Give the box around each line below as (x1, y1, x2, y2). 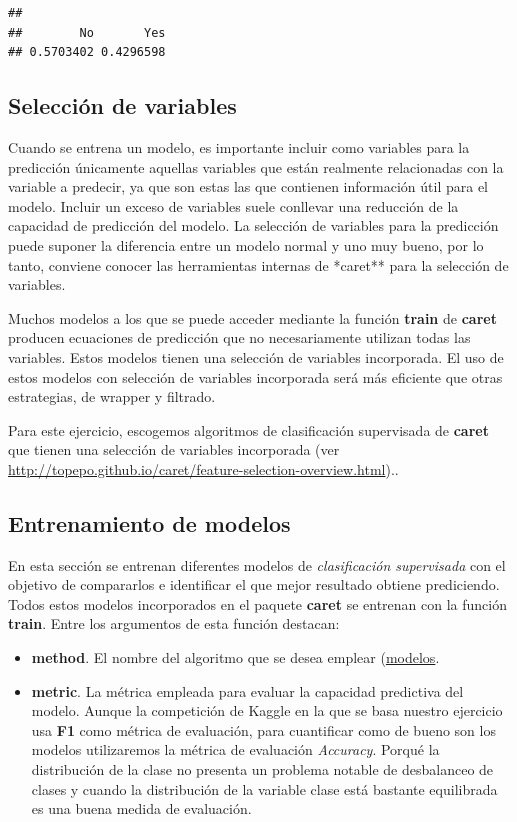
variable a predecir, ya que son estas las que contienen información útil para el (8, 176, 488, 197)
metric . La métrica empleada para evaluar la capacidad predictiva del (31, 680, 464, 701)
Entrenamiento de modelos (8, 507, 291, 538)
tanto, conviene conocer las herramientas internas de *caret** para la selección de (8, 254, 509, 275)
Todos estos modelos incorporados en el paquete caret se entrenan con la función (8, 593, 507, 614)
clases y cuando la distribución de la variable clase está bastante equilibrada (31, 778, 498, 799)
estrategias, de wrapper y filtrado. (8, 386, 216, 407)
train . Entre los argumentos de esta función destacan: (8, 613, 340, 634)
